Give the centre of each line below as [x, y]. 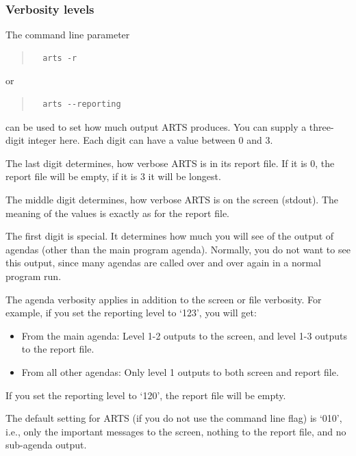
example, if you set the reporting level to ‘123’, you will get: [131, 313]
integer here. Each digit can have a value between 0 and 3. [150, 140]
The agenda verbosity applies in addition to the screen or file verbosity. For [164, 299]
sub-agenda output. [46, 445]
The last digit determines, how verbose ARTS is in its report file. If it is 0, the [170, 163]
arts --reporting [82, 104]
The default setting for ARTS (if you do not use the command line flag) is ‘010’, [174, 418]
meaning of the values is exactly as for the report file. [117, 213]
